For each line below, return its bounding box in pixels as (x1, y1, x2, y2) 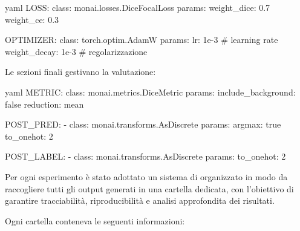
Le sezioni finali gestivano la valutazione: (5, 65, 156, 78)
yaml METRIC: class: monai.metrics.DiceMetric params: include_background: (5, 85, 296, 98)
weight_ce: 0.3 (5, 13, 59, 25)
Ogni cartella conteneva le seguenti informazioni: (5, 214, 185, 227)
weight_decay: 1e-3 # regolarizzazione (5, 45, 148, 57)
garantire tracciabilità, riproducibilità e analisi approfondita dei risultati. (5, 194, 275, 207)
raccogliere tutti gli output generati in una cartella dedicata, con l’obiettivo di (5, 182, 294, 195)
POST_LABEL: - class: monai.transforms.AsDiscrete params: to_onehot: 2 (5, 150, 286, 163)
